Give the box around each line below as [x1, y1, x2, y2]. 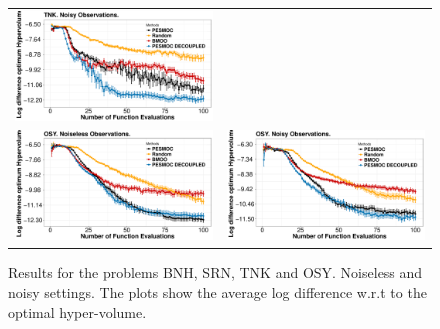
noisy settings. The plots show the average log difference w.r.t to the [8, 281, 427, 302]
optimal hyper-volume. [8, 301, 147, 322]
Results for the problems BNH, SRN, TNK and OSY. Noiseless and [8, 262, 423, 283]
